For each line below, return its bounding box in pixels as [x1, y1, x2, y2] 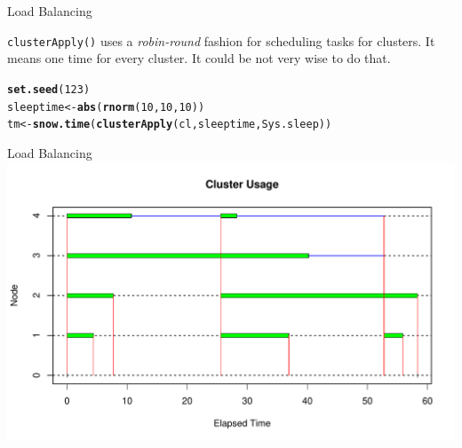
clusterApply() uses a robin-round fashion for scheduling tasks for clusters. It [7, 31, 435, 50]
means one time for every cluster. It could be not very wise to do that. [7, 49, 391, 67]
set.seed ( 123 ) [7, 83, 91, 96]
